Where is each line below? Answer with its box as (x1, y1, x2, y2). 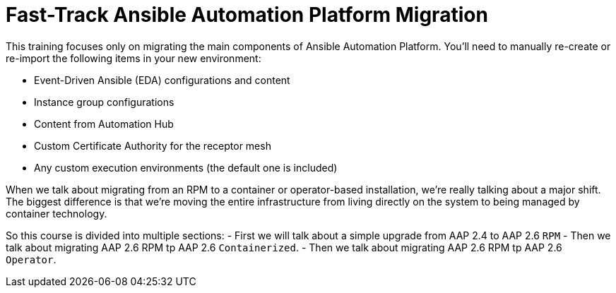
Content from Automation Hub (34, 117, 174, 130)
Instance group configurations (34, 95, 174, 108)
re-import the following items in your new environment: (6, 52, 261, 64)
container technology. (6, 207, 107, 220)
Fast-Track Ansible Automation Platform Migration (6, 3, 488, 27)
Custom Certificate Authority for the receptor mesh (34, 139, 271, 152)
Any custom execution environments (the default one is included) (34, 161, 338, 174)
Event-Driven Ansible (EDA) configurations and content (34, 73, 290, 86)
